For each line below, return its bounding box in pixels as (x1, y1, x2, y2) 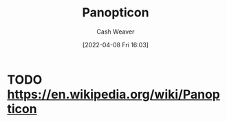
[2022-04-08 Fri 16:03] (82, 40, 149, 49)
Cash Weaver (96, 27, 135, 36)
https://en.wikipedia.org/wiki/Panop (7, 86, 220, 102)
